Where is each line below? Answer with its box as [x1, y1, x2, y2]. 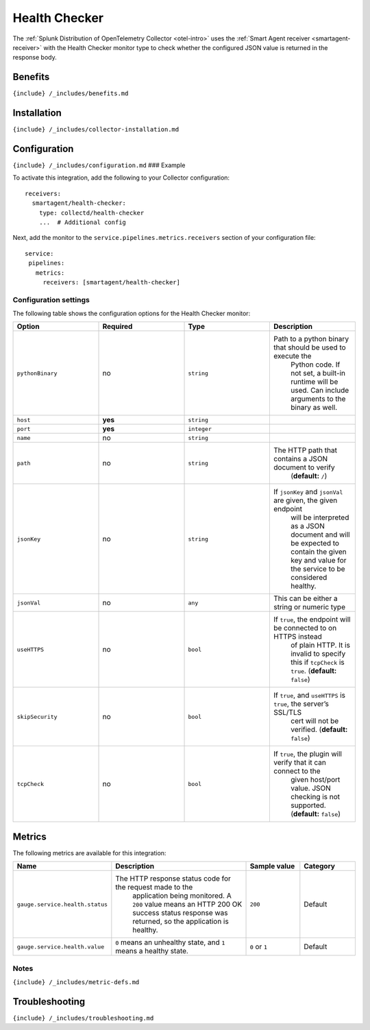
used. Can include [290, 386, 349, 395]
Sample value [249, 861, 295, 871]
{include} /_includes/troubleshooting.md [12, 1014, 154, 1022]
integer [188, 425, 212, 432]
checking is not [290, 792, 341, 802]
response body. [12, 53, 58, 62]
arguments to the [290, 394, 346, 404]
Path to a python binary [273, 334, 349, 344]
